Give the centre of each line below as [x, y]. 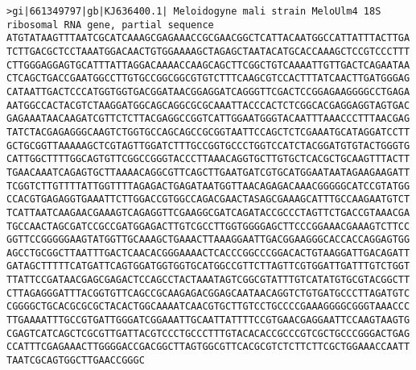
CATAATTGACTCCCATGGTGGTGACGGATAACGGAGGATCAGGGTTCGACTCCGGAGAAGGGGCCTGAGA [208, 91]
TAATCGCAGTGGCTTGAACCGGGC [76, 361]
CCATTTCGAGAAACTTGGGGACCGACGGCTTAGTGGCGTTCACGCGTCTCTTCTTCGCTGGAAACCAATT [208, 347]
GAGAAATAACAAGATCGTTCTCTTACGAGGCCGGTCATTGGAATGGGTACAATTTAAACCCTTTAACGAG [208, 119]
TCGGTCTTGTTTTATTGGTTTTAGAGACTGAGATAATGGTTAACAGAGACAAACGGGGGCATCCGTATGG [208, 186]
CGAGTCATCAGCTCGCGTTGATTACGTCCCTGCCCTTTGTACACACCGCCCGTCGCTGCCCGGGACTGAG [208, 333]
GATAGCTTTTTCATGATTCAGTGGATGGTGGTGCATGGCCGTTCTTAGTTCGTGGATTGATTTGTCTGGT [208, 266]
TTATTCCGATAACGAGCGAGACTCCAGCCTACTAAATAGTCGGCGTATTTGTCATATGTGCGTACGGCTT [208, 280]
